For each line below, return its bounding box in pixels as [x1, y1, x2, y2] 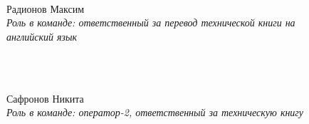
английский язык [6, 29, 78, 43]
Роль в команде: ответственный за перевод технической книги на [6, 15, 295, 30]
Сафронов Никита [6, 91, 84, 105]
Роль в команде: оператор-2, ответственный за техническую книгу [6, 105, 304, 120]
